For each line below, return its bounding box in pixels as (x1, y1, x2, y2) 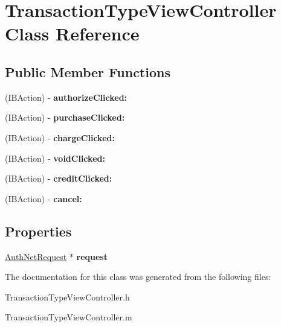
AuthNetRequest (5, 250, 67, 262)
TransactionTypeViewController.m (5, 311, 132, 323)
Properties (5, 221, 72, 240)
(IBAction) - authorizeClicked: (5, 90, 128, 103)
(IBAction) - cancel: (5, 192, 82, 205)
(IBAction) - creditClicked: (5, 172, 112, 185)
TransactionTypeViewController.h (5, 290, 130, 303)
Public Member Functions (5, 62, 170, 81)
